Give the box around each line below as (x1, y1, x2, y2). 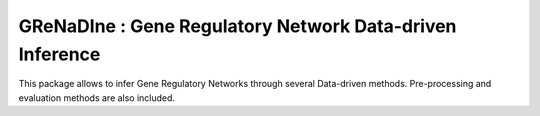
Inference (18, 43, 101, 65)
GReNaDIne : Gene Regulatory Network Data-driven (18, 15, 457, 37)
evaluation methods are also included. (18, 91, 175, 104)
